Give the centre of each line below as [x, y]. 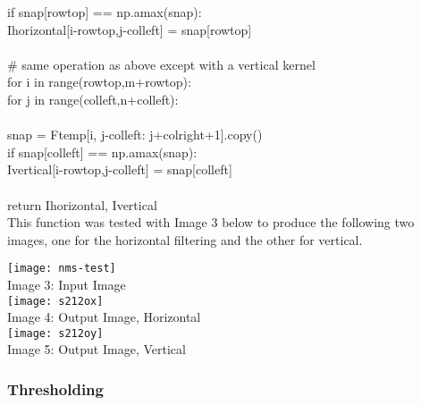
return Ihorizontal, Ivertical [82, 204]
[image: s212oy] [55, 333]
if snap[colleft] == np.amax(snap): [102, 152]
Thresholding [55, 388]
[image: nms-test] [62, 269]
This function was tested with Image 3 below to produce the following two [211, 222]
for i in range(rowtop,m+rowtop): [99, 82]
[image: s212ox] [55, 301]
